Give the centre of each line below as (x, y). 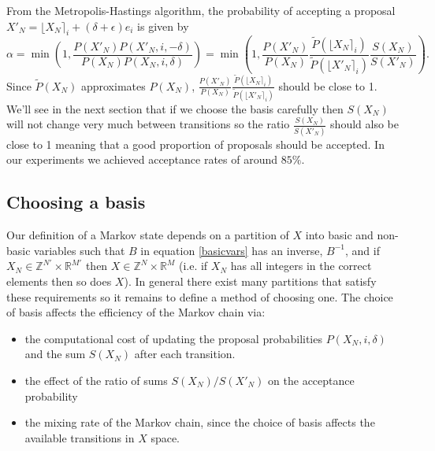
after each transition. (185, 354)
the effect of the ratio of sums (96, 380)
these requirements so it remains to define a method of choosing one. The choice (200, 296)
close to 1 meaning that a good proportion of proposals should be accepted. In (195, 144)
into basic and (339, 235)
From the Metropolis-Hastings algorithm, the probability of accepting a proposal (201, 10)
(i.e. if (193, 266)
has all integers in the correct (301, 266)
